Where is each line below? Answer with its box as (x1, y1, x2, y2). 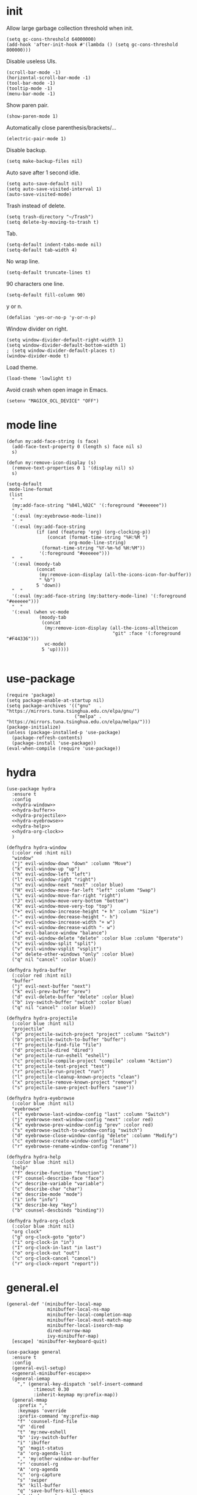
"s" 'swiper (17, 1477, 47, 1483)
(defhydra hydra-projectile (6, 1015, 78, 1021)
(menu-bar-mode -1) (6, 90, 56, 97)
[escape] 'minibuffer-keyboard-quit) (12, 1338, 108, 1344)
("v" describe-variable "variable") (12, 1180, 105, 1186)
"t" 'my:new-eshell (17, 1429, 67, 1435)
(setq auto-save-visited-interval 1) (6, 186, 102, 192)
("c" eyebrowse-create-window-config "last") (12, 1138, 130, 1144)
